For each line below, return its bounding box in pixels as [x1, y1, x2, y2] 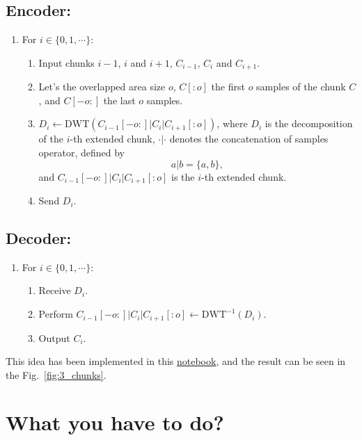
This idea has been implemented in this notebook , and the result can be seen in [6, 354, 346, 368]
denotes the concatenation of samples [169, 131, 329, 146]
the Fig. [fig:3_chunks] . [6, 367, 107, 382]
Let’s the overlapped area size [38, 79, 166, 94]
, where [217, 116, 248, 131]
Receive [38, 283, 71, 298]
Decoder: [6, 227, 72, 249]
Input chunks [38, 55, 95, 70]
